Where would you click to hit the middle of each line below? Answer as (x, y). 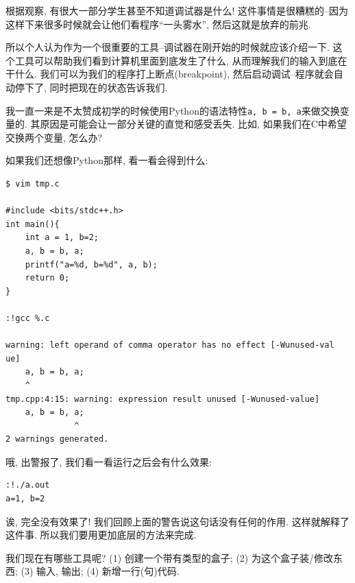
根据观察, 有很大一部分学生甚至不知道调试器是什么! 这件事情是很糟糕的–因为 (177, 10)
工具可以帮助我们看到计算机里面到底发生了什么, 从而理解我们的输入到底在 (181, 60)
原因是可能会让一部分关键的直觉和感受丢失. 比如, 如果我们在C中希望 (193, 124)
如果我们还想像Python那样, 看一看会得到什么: (107, 160)
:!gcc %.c (28, 318)
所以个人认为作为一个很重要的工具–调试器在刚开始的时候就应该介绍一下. (168, 47)
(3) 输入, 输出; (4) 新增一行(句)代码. (100, 571)
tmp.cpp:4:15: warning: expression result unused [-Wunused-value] (163, 399)
